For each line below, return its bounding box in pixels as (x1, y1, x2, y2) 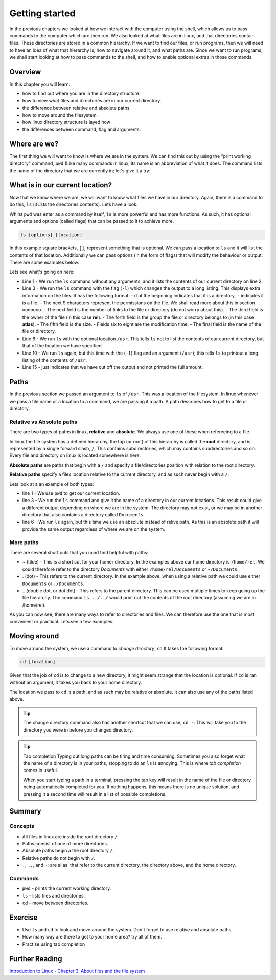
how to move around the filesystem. (22, 112, 98, 118)
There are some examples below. (9, 259, 79, 265)
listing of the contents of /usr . (22, 357, 87, 363)
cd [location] (20, 659, 56, 665)
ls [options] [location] (20, 232, 83, 238)
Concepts (9, 823, 35, 830)
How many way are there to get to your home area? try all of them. (22, 934, 162, 940)
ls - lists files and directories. (22, 892, 85, 899)
